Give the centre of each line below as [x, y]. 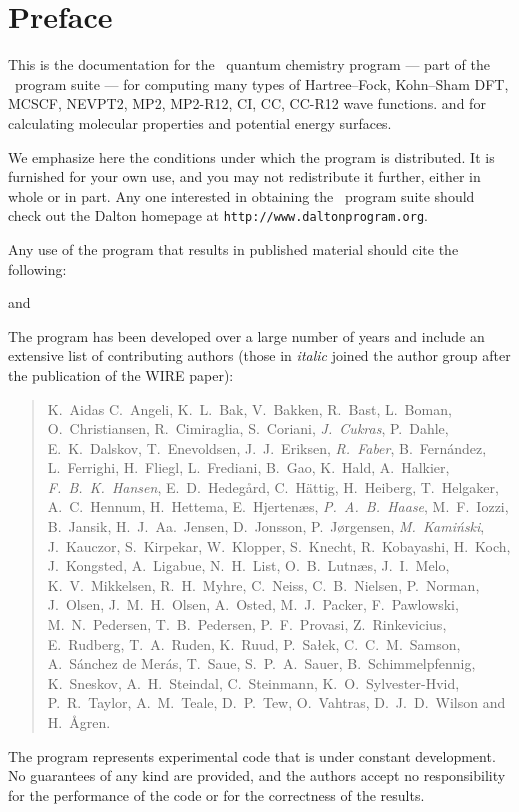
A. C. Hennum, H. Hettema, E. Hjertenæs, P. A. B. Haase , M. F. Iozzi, [278, 506]
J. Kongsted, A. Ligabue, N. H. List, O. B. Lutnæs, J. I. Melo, [248, 565]
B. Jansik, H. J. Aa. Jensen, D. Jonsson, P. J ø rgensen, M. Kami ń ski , [266, 526]
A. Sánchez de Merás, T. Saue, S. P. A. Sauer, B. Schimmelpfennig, [261, 663]
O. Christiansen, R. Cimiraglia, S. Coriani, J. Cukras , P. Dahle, [248, 428]
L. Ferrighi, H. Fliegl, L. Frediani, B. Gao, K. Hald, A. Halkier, [248, 467]
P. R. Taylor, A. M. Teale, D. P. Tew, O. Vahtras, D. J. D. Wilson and [276, 702]
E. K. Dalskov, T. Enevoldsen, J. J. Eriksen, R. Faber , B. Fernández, [267, 447]
